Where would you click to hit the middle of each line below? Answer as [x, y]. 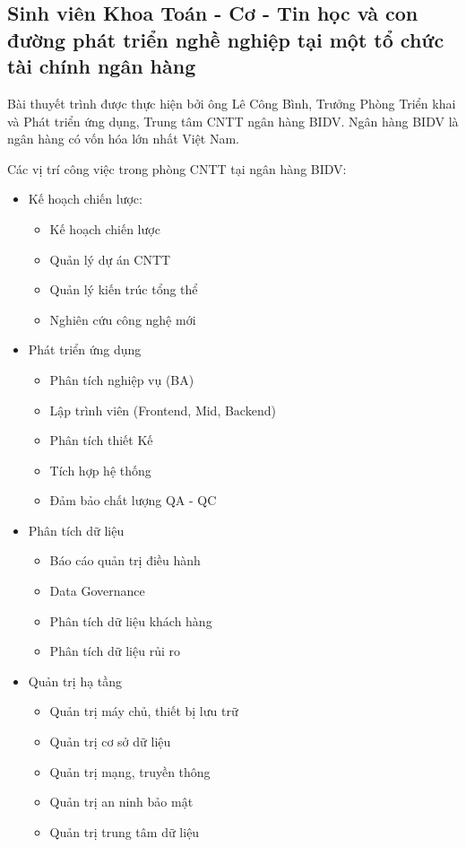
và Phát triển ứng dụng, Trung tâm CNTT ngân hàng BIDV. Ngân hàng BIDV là [233, 121]
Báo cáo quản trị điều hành [125, 560]
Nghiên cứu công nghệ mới [123, 319]
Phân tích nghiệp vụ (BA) [122, 379]
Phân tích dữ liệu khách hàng [131, 620]
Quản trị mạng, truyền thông [130, 771]
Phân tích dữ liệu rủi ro [115, 651]
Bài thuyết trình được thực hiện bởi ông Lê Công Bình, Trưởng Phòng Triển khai [232, 103]
